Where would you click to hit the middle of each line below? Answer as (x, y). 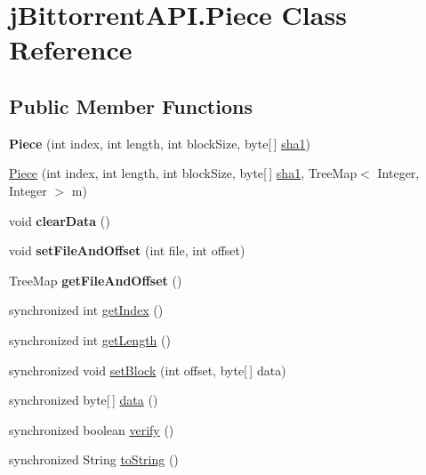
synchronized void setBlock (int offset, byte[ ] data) (148, 370)
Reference (71, 49)
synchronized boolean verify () (92, 429)
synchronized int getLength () (90, 339)
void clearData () (60, 220)
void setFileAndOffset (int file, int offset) (127, 250)
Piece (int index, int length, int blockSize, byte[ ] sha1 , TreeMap (183, 173)
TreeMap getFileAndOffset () (96, 280)
